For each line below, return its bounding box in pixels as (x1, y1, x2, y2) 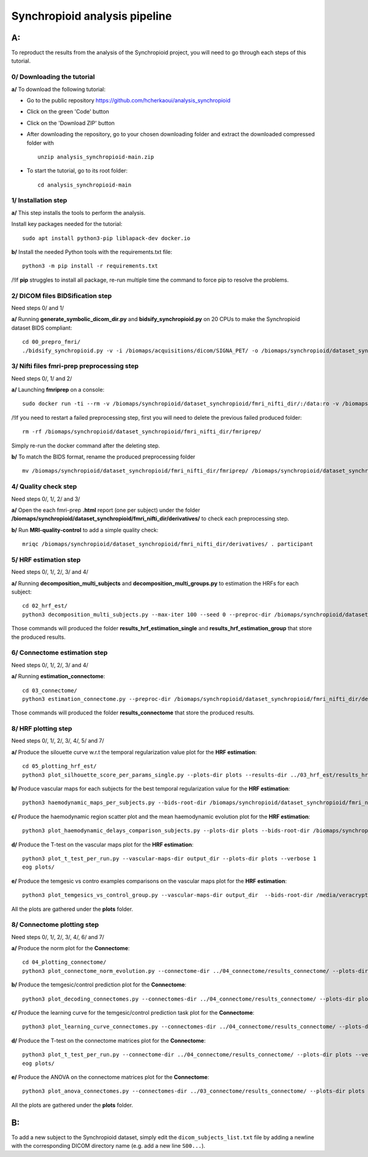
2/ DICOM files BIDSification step (11, 292, 112, 300)
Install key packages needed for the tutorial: (11, 220, 123, 228)
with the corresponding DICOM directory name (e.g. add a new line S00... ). (11, 1142, 205, 1150)
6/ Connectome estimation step (11, 648, 108, 657)
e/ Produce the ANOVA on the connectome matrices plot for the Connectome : (11, 1073, 210, 1080)
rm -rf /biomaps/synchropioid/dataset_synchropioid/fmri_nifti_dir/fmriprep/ (22, 428, 262, 435)
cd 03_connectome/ (22, 687, 78, 694)
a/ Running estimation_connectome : (11, 673, 105, 680)
